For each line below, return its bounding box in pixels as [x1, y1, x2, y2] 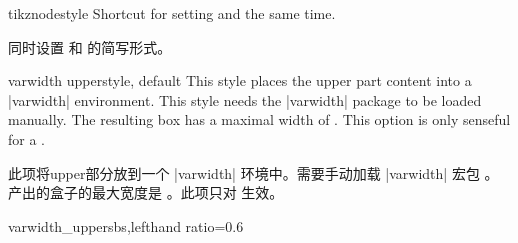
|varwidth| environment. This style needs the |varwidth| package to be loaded [8, 89, 482, 110]
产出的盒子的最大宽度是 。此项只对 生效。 [8, 182, 284, 203]
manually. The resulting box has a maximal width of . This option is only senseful [8, 109, 511, 130]
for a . [8, 128, 45, 149]
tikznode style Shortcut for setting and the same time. [8, 3, 336, 23]
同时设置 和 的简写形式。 [8, 36, 172, 57]
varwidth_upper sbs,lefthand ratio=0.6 [8, 215, 244, 236]
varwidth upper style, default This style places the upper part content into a [8, 70, 472, 91]
